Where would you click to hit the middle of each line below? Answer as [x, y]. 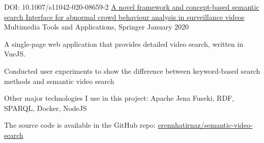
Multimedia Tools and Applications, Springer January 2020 [96, 27]
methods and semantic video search [59, 81]
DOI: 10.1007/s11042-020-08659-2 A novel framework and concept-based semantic [132, 7]
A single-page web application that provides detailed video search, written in [124, 44]
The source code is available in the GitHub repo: [80, 125]
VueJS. [15, 54]
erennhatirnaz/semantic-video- [205, 125]
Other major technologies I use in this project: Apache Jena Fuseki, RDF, [119, 98]
